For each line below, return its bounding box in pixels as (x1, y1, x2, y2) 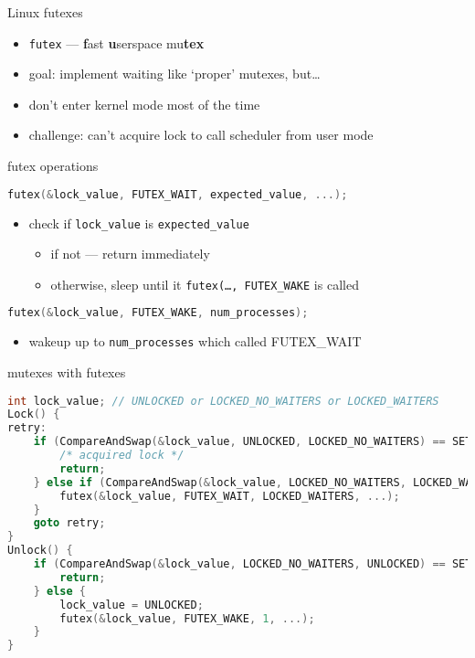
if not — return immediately (50, 244, 210, 263)
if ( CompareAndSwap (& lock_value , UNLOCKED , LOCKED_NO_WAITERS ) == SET (33, 435, 472, 449)
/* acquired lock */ (59, 449, 185, 462)
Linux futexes (7, 3, 83, 21)
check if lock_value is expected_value (28, 213, 249, 232)
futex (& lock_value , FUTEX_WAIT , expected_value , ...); (7, 187, 348, 201)
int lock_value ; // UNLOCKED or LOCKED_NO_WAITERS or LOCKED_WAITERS (7, 394, 439, 408)
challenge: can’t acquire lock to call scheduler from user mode (28, 125, 374, 144)
